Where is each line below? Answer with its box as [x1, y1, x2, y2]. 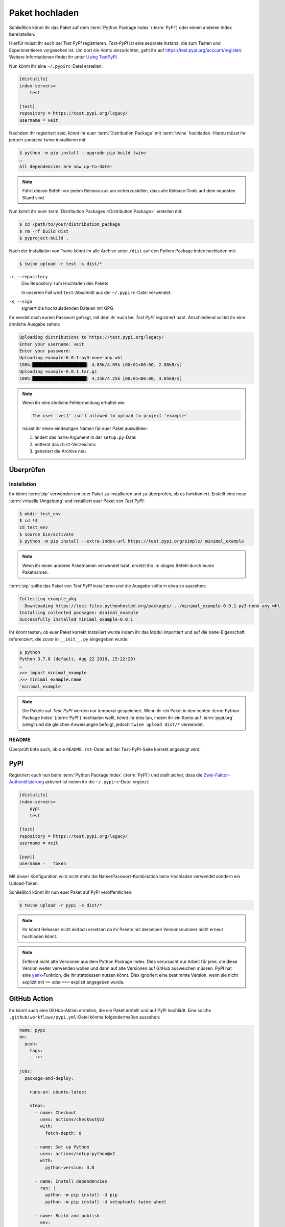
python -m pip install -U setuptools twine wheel [45, 1199, 167, 1204]
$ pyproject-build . [19, 235, 69, 240]
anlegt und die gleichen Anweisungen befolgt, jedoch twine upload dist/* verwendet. [22, 721, 204, 727]
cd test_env [19, 525, 48, 530]
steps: [29, 1103, 46, 1109]
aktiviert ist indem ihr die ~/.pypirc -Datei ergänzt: [45, 779, 149, 785]
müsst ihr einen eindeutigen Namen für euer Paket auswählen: [22, 425, 148, 431]
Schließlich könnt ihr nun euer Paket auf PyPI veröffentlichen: [9, 889, 133, 895]
